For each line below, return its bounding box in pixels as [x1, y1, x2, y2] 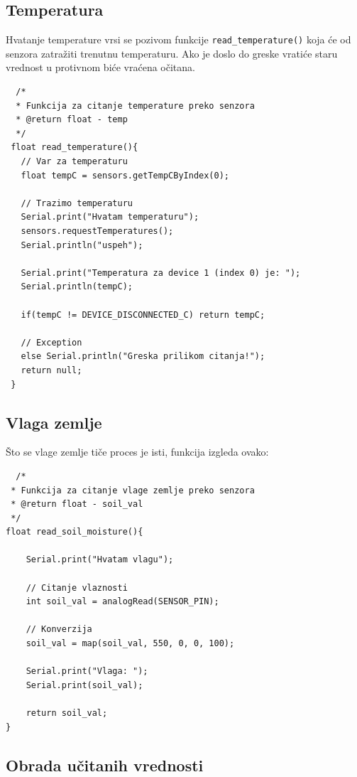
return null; [21, 365, 82, 375]
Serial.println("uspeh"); [21, 240, 143, 250]
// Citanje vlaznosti [26, 582, 128, 593]
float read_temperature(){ [11, 142, 138, 153]
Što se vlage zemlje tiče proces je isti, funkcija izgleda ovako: [6, 444, 269, 459]
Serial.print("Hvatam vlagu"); [26, 554, 174, 565]
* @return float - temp [16, 114, 128, 125]
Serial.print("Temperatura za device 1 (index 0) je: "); [21, 267, 301, 278]
